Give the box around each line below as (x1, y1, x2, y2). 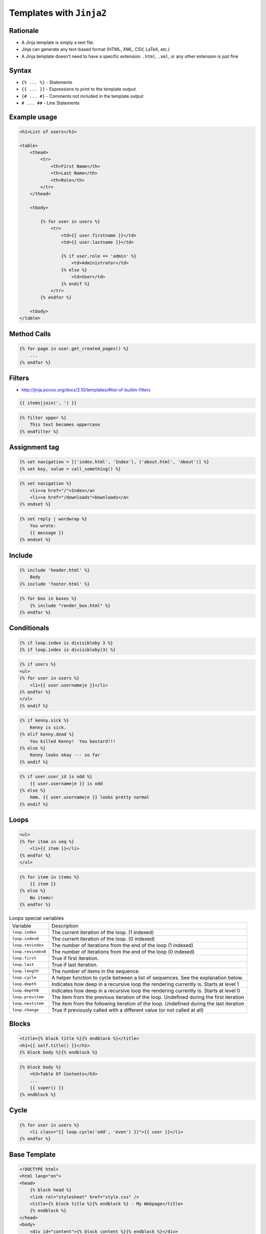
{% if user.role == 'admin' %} (61, 253, 136, 259)
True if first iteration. (51, 955, 99, 962)
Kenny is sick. (30, 725, 66, 730)
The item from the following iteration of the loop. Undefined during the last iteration (51, 1000, 245, 1007)
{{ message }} (30, 530, 64, 536)
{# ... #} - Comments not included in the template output (21, 93, 144, 99)
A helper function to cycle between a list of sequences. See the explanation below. (51, 974, 243, 981)
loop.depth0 (12, 988, 39, 993)
